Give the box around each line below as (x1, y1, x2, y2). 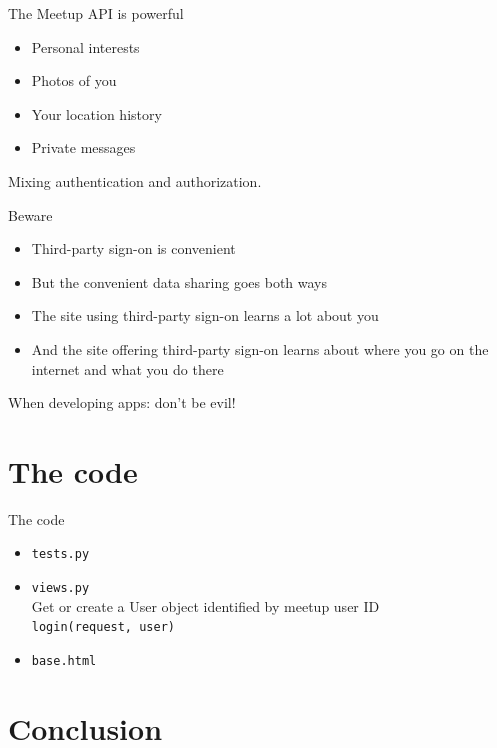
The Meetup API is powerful (8, 3, 184, 23)
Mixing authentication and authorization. (8, 170, 262, 191)
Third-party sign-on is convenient (31, 238, 236, 259)
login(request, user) (31, 620, 175, 635)
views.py (31, 581, 90, 596)
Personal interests (31, 36, 140, 57)
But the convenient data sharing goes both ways (31, 271, 328, 292)
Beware (8, 204, 53, 225)
